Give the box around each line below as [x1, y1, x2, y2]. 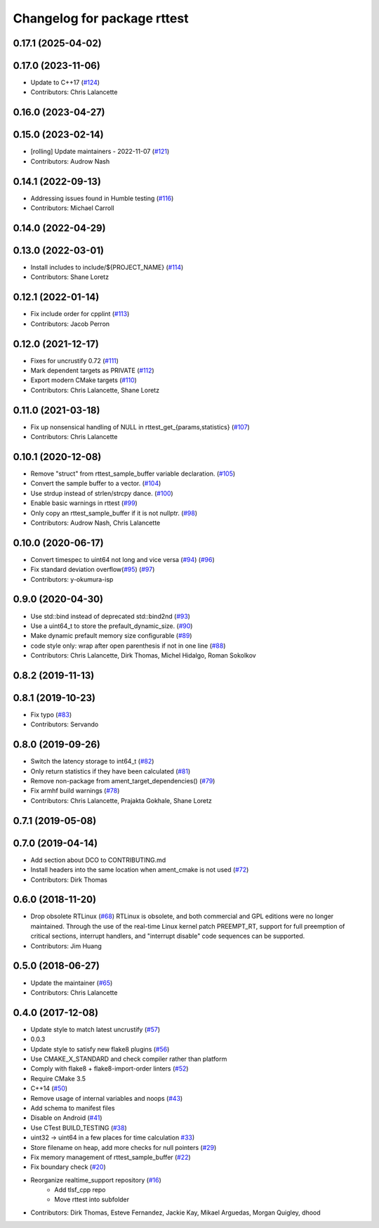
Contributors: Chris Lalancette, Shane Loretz [30, 386, 160, 394]
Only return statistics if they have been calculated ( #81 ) [30, 766, 191, 776]
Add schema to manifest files [30, 1104, 115, 1112]
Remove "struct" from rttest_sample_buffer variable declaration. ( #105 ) [30, 469, 236, 478]
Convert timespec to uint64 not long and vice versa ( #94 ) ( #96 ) [30, 555, 215, 563]
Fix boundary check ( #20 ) [30, 1163, 107, 1171]
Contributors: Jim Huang [30, 941, 102, 950]
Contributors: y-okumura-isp [30, 575, 114, 583]
